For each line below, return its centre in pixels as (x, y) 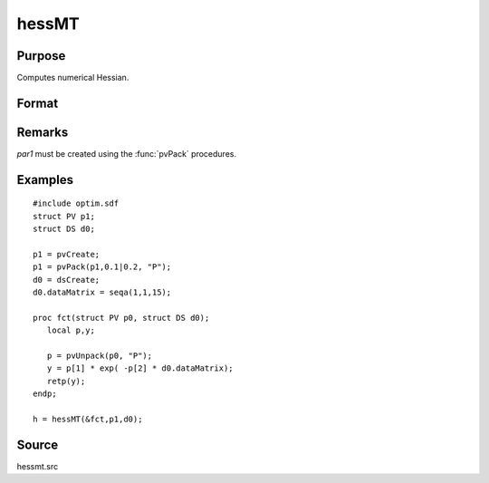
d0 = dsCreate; (67, 280)
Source (38, 444)
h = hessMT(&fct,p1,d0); (88, 420)
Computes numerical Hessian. (73, 78)
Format (38, 103)
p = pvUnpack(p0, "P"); (100, 356)
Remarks (43, 132)
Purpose (41, 56)
